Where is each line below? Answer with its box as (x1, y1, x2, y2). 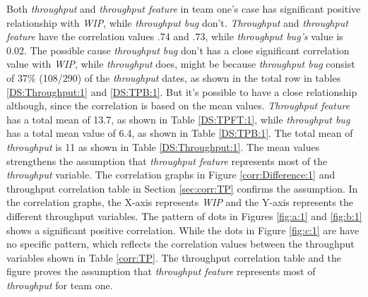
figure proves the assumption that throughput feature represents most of (6, 264, 316, 279)
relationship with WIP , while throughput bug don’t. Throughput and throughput (6, 15, 348, 30)
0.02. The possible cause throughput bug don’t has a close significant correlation (6, 42, 350, 57)
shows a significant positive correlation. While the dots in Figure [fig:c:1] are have (6, 222, 360, 237)
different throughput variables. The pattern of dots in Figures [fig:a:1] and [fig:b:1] (6, 208, 362, 223)
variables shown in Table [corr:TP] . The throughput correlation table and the (6, 250, 341, 265)
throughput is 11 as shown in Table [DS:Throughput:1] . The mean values (6, 139, 320, 154)
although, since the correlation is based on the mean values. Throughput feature (6, 98, 350, 113)
